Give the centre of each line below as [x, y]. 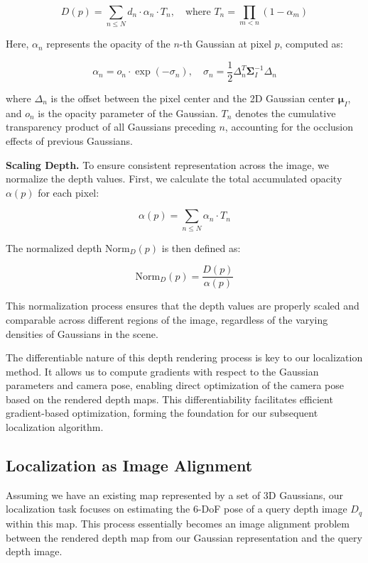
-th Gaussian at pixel [225, 44]
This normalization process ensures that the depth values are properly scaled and [183, 306]
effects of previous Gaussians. [70, 140]
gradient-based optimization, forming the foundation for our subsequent [162, 413]
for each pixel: [69, 192]
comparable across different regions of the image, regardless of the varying [167, 319]
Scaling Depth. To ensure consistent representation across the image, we [167, 164]
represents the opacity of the [108, 44]
